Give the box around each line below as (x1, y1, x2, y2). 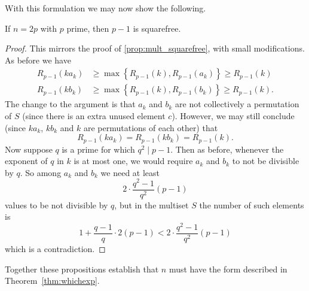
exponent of (5, 154, 48, 167)
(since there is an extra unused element (22, 110, 166, 122)
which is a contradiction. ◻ (5, 242, 106, 254)
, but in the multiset (114, 198, 189, 211)
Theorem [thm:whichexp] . (5, 274, 100, 287)
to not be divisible (232, 154, 299, 167)
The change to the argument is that (5, 98, 136, 110)
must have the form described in (169, 262, 287, 275)
